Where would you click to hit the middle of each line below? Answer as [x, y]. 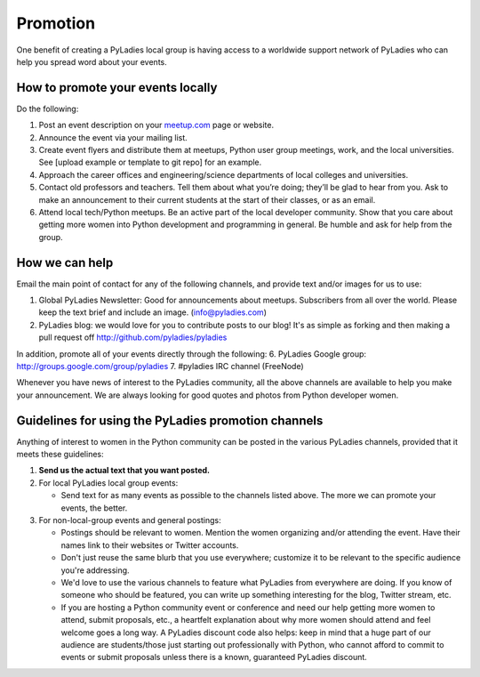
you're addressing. [95, 570]
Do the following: [48, 109]
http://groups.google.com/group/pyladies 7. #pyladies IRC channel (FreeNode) [160, 366]
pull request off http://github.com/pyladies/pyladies [133, 337]
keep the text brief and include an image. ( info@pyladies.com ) [152, 312]
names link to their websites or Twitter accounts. [150, 545]
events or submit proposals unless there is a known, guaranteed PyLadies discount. [214, 657]
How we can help [65, 262]
